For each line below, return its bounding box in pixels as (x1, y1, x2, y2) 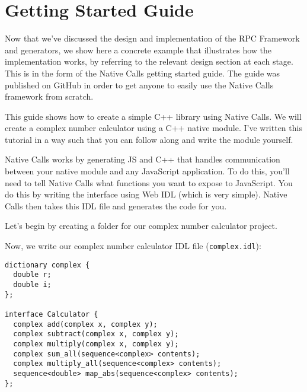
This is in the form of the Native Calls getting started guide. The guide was (5, 66, 280, 79)
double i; (13, 281, 52, 289)
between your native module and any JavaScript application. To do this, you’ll (5, 165, 290, 177)
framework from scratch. (5, 90, 94, 103)
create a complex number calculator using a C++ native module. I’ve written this (5, 122, 302, 134)
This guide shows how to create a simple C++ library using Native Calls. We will (5, 110, 302, 122)
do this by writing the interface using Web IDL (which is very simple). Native (5, 188, 287, 200)
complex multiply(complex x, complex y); (13, 339, 179, 348)
